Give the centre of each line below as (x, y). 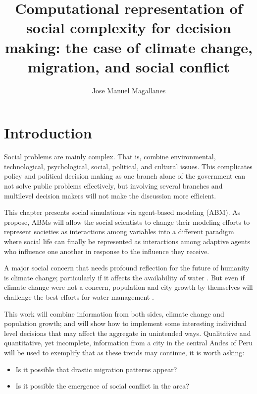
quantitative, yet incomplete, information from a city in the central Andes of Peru (128, 343)
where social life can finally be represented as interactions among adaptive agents (127, 241)
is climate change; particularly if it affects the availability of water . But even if (124, 277)
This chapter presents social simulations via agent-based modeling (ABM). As (122, 212)
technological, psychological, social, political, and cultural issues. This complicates (128, 166)
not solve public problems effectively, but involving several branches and (113, 186)
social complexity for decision (129, 28)
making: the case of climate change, (129, 47)
